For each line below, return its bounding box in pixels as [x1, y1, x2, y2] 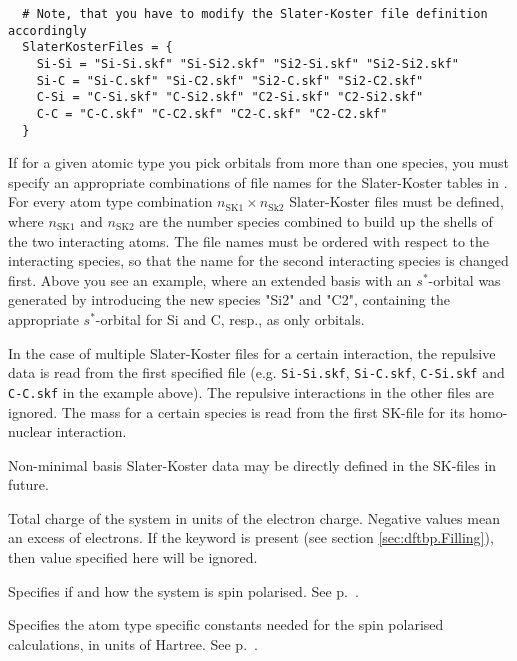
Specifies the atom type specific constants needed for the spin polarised [8, 614, 444, 635]
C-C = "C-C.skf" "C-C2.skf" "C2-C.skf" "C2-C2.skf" [36, 106, 388, 121]
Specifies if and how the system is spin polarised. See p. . [8, 580, 359, 601]
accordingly [8, 23, 87, 38]
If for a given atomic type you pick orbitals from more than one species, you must [8, 152, 509, 173]
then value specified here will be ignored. [8, 547, 258, 568]
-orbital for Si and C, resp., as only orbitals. [95, 309, 365, 329]
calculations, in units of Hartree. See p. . [8, 633, 258, 654]
